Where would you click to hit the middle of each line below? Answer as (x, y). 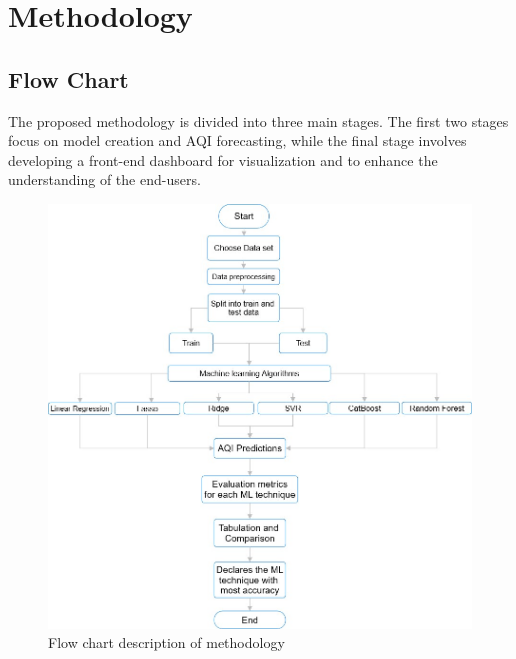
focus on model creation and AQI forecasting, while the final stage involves (237, 140)
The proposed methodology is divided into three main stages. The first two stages (258, 120)
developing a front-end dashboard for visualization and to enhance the (223, 159)
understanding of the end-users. (104, 179)
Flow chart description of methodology (166, 642)
